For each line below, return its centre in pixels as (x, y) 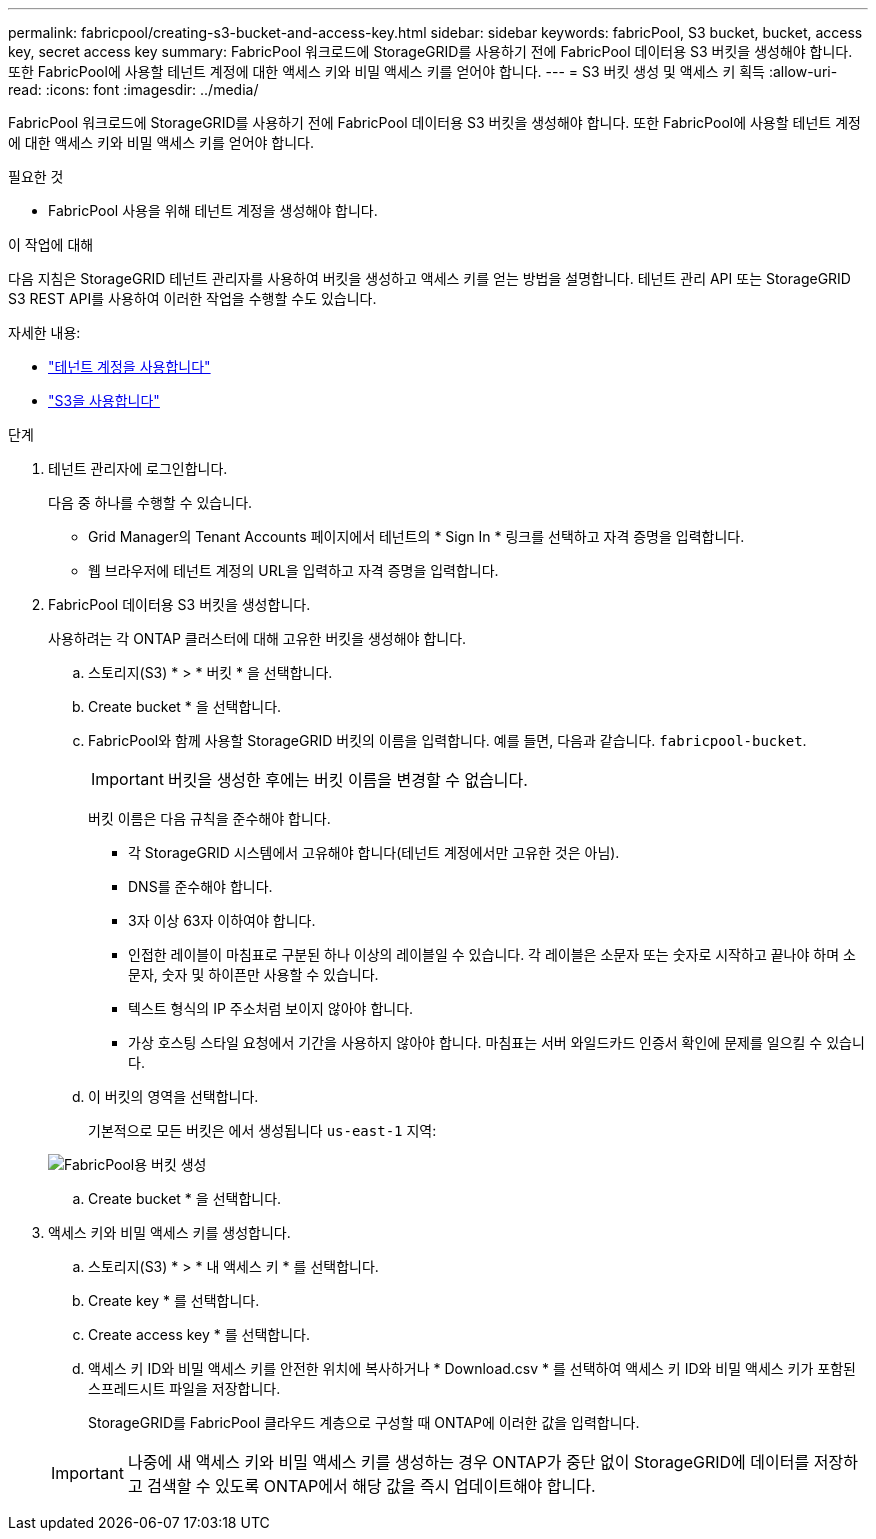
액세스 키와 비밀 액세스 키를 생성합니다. (169, 1232)
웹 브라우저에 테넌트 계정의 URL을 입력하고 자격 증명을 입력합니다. (293, 570)
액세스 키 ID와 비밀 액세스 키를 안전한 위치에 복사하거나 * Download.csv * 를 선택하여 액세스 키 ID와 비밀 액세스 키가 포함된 (472, 1368)
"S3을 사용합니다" (104, 400)
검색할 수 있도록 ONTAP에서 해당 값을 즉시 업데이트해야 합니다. (371, 1486)
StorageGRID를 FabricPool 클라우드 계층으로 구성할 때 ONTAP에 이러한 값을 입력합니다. (364, 1422)
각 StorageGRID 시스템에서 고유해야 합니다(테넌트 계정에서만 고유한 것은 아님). (374, 852)
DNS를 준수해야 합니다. (200, 886)
